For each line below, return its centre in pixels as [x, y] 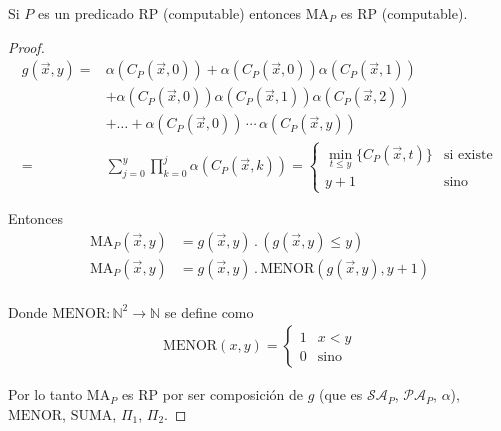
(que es [341, 394]
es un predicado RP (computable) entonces [170, 13]
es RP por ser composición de [212, 394]
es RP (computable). [404, 13]
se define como [209, 311]
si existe [468, 154]
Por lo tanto [45, 394]
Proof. [26, 46]
